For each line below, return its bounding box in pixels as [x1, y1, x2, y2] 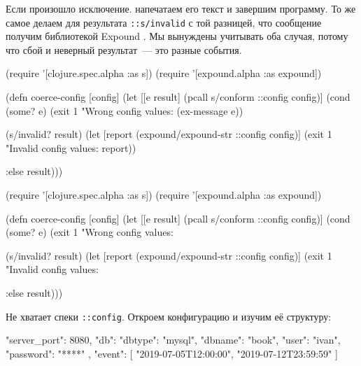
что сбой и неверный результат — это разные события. [6, 42, 242, 57]
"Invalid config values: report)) [6, 140, 136, 155]
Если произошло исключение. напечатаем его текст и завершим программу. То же [6, 1, 356, 15]
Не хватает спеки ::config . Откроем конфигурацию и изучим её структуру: [6, 309, 332, 323]
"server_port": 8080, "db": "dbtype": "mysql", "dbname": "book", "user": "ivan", [6, 332, 341, 347]
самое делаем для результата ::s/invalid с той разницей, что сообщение [6, 15, 322, 29]
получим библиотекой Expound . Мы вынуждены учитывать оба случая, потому [6, 29, 348, 43]
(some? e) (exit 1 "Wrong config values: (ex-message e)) [6, 103, 243, 118]
